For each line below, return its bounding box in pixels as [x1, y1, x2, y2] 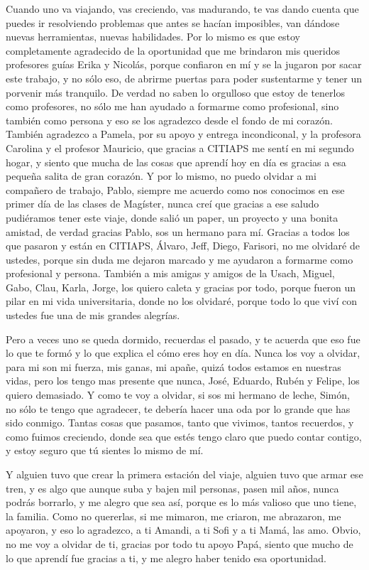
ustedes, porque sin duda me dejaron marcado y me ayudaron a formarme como [6, 252, 353, 267]
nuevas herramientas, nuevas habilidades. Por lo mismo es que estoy [6, 29, 300, 44]
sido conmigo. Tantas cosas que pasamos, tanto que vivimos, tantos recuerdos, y [6, 415, 354, 430]
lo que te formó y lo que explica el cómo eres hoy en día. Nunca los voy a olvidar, [6, 345, 360, 360]
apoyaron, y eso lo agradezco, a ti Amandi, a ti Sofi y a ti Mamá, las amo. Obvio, [6, 522, 361, 537]
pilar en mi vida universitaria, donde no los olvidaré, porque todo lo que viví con [6, 294, 358, 308]
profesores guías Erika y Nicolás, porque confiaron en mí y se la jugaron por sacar [6, 57, 362, 72]
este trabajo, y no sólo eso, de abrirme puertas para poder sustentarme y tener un [6, 70, 363, 85]
